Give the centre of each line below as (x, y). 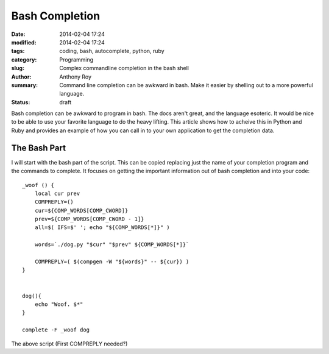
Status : (21, 102)
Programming (76, 59)
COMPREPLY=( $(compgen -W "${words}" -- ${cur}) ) (112, 262)
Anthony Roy (75, 77)
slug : (18, 68)
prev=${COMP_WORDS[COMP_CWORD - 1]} (89, 219)
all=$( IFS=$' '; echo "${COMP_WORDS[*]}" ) (102, 228)
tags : (18, 51)
